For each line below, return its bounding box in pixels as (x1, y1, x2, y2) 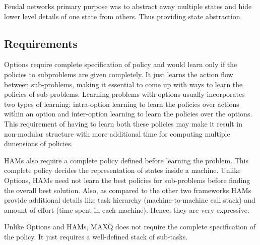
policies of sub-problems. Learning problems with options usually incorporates (4, 89, 245, 99)
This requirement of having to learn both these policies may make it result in (4, 118, 242, 129)
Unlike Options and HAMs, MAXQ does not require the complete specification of (4, 221, 255, 232)
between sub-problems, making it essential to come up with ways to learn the (4, 79, 243, 89)
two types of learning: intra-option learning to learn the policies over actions (4, 98, 239, 109)
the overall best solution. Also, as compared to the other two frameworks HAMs (4, 185, 251, 195)
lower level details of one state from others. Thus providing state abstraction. (4, 11, 242, 21)
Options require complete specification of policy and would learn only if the (4, 59, 237, 70)
